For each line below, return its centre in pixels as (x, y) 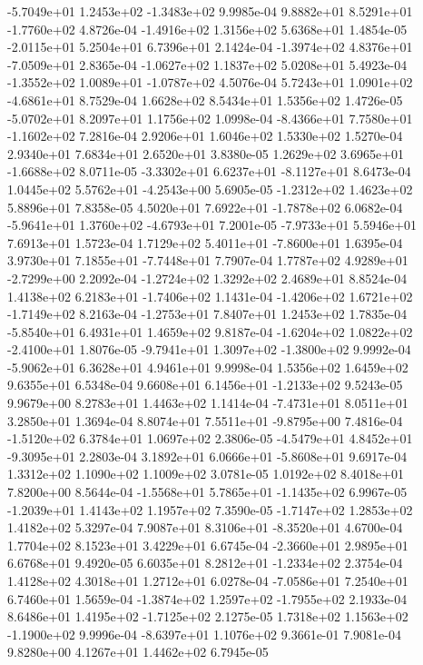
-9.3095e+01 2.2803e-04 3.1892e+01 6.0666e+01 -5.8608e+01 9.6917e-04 (207, 456)
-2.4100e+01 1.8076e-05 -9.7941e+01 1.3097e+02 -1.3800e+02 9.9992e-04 (209, 349)
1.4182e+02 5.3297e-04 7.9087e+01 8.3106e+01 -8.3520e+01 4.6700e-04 (205, 527)
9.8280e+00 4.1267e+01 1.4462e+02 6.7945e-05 (138, 652)
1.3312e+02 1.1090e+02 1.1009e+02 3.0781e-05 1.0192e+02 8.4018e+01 (206, 474)
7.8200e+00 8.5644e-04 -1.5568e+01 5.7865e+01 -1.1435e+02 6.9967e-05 (207, 492)
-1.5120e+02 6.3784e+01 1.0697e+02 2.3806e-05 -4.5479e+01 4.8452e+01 (210, 438)
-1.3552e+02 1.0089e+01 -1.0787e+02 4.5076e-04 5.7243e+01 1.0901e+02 (210, 82)
